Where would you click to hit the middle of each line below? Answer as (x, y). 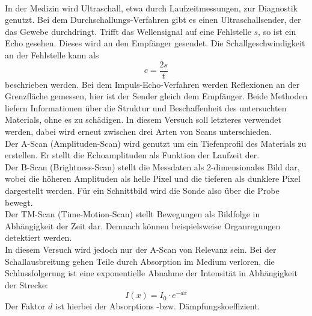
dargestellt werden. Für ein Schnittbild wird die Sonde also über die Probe (142, 190)
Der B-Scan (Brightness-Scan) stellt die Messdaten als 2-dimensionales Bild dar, (152, 166)
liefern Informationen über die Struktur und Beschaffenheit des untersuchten (146, 107)
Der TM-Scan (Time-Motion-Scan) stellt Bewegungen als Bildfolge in (133, 214)
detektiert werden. (38, 237)
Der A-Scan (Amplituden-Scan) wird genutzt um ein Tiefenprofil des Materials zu (156, 143)
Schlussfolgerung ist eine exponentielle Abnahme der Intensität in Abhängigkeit (151, 273)
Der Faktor (25, 306)
